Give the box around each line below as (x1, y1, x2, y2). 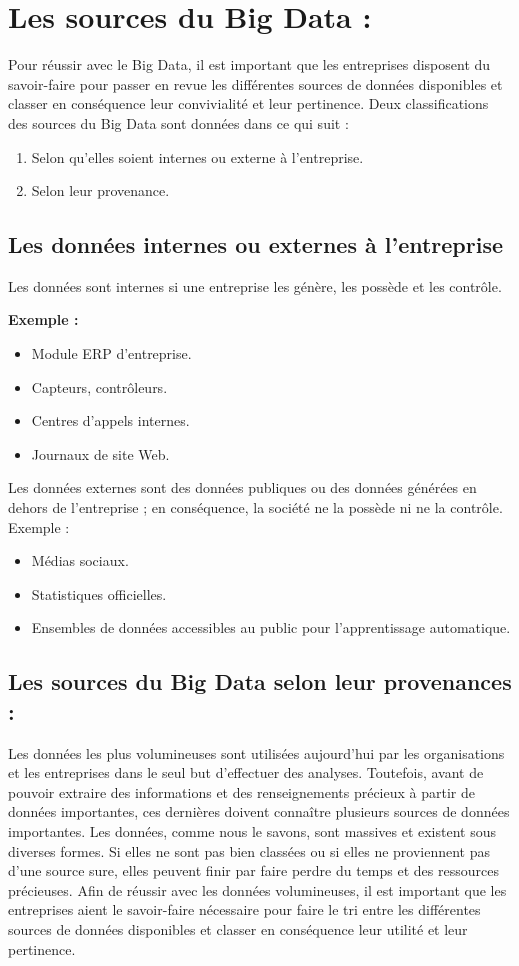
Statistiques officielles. (31, 583, 167, 604)
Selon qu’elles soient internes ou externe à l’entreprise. (31, 146, 364, 167)
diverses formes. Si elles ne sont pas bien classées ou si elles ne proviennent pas (8, 840, 491, 861)
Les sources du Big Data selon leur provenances (8, 666, 512, 697)
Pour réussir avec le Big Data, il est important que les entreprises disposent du (8, 54, 491, 75)
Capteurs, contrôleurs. (31, 376, 168, 397)
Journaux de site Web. (31, 443, 170, 464)
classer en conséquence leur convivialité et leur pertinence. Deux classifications (8, 93, 489, 114)
